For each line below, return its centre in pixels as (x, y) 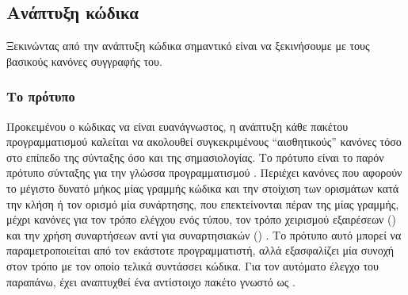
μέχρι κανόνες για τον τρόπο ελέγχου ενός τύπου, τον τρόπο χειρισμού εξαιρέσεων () (202, 219)
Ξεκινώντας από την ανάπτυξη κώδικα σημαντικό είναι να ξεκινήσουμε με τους (188, 46)
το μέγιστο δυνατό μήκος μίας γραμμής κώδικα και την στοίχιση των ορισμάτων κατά (203, 188)
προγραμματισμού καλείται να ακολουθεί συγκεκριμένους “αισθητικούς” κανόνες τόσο (204, 142)
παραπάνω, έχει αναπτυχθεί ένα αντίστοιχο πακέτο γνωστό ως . (151, 281)
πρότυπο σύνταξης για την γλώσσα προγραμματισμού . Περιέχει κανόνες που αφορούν (204, 172)
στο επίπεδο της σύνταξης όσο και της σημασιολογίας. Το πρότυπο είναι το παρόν (195, 157)
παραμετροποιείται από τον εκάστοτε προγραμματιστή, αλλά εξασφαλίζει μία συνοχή (200, 250)
